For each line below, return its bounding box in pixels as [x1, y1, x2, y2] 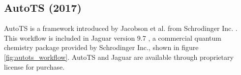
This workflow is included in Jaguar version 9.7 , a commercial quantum [4, 32, 221, 43]
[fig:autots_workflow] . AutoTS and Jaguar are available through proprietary [4, 51, 234, 62]
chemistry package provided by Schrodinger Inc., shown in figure [4, 42, 199, 52]
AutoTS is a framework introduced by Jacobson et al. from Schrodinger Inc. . [4, 23, 238, 33]
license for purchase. [4, 61, 65, 72]
